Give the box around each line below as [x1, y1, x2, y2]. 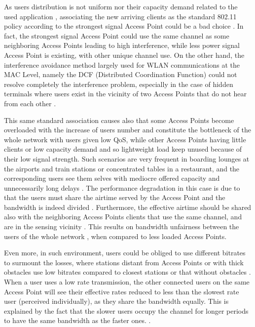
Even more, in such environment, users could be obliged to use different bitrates [4, 247, 246, 258]
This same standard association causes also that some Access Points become [4, 115, 234, 125]
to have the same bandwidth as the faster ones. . [4, 315, 151, 326]
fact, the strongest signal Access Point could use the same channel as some [4, 30, 229, 41]
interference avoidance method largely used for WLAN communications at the [4, 59, 240, 70]
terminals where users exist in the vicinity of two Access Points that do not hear [4, 88, 247, 99]
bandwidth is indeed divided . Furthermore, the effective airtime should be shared [4, 202, 252, 212]
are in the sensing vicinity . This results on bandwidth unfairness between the [4, 221, 239, 232]
